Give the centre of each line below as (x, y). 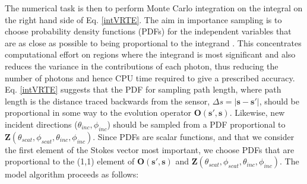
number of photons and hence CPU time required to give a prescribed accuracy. (150, 77)
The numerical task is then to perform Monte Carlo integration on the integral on (154, 8)
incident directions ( (41, 124)
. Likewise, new (257, 112)
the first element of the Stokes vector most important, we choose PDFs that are (150, 149)
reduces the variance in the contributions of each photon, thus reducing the (142, 66)
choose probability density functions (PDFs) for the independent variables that (148, 31)
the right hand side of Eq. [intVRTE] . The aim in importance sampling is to (143, 19)
